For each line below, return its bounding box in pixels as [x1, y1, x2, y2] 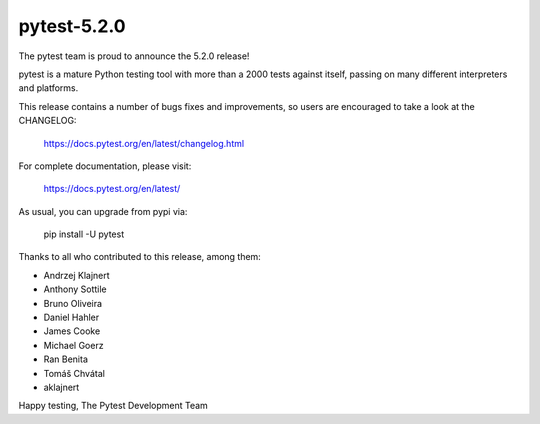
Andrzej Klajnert [43, 269, 110, 281]
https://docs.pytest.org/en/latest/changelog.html [43, 137, 245, 149]
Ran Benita [43, 353, 89, 365]
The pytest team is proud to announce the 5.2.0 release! [18, 50, 250, 62]
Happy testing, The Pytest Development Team [18, 400, 209, 412]
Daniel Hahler [43, 311, 100, 324]
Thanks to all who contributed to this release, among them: [18, 251, 262, 263]
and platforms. [18, 82, 79, 94]
